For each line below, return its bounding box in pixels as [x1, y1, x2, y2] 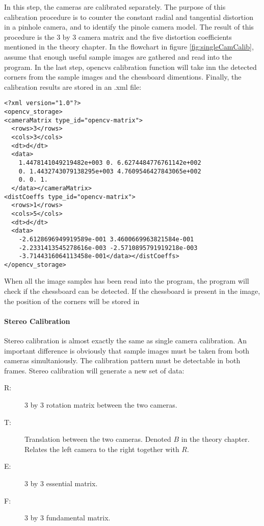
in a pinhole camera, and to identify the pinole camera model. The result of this [4, 21, 254, 32]
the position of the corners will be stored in [4, 295, 140, 306]
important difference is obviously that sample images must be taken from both [4, 345, 250, 356]
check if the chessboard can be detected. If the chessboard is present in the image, [4, 286, 260, 296]
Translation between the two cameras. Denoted [24, 434, 171, 444]
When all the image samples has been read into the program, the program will [4, 275, 249, 286]
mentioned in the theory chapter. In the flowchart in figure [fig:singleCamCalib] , [4, 41, 254, 52]
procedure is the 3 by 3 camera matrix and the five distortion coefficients [4, 31, 232, 42]
